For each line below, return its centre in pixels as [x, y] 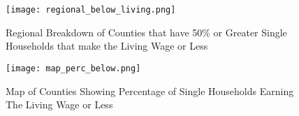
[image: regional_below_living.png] [91, 10]
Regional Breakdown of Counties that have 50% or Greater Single [146, 32]
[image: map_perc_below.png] [73, 68]
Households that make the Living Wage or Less [107, 46]
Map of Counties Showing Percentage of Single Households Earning [150, 90]
